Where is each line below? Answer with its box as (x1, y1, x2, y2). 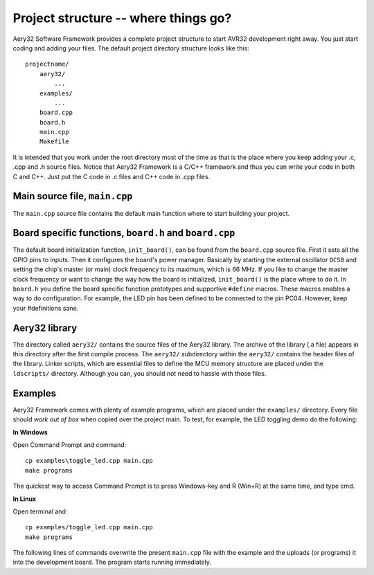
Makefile (39, 138, 69, 145)
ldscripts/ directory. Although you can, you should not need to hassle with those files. (12, 369, 267, 377)
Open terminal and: (12, 507, 68, 515)
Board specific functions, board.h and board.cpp (12, 227, 235, 239)
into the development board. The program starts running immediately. (12, 558, 211, 567)
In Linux (12, 495, 37, 503)
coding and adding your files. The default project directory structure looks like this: (12, 44, 249, 52)
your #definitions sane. (12, 304, 79, 312)
